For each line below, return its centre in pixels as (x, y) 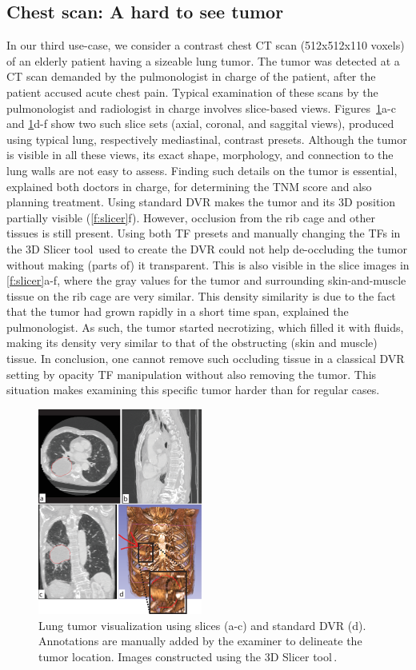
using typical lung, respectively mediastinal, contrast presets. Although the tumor (207, 139)
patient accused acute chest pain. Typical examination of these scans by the (192, 92)
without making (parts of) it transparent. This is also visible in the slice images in (208, 264)
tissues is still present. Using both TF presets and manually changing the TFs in (204, 233)
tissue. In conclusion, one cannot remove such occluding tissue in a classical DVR (206, 359)
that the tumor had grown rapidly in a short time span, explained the (178, 311)
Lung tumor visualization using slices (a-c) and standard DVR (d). (202, 625)
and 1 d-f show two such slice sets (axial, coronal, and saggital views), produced (200, 124)
